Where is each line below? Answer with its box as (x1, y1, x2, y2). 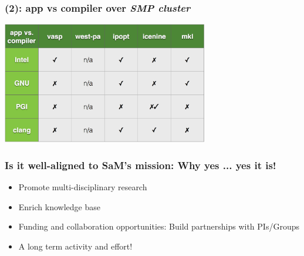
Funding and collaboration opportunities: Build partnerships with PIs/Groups (18, 220, 299, 233)
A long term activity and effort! (18, 240, 133, 252)
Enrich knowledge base (18, 200, 100, 213)
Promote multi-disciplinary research (18, 181, 147, 193)
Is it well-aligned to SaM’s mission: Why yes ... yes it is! (5, 157, 276, 172)
